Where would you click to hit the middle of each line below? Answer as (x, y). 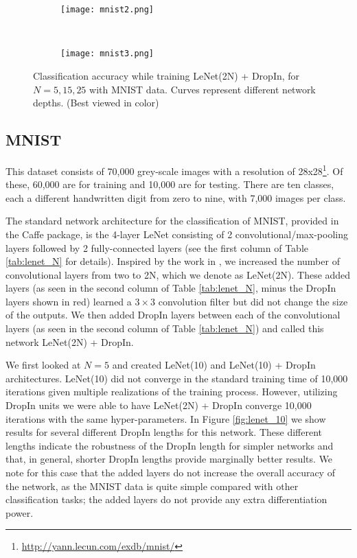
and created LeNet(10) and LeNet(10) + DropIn (214, 365)
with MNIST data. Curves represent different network (203, 89)
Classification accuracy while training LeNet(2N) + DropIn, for (166, 75)
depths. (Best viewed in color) (96, 103)
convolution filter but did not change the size (253, 301)
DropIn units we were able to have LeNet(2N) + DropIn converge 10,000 (159, 405)
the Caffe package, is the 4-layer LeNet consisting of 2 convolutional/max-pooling (177, 234)
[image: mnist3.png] (107, 54)
